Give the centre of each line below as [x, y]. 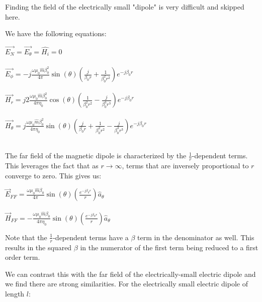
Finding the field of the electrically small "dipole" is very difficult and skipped [125, 7]
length [15, 293]
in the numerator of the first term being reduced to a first [169, 247]
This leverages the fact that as [52, 166]
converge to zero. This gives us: [53, 175]
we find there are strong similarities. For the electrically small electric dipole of [126, 284]
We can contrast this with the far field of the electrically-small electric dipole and [130, 274]
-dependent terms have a [91, 237]
